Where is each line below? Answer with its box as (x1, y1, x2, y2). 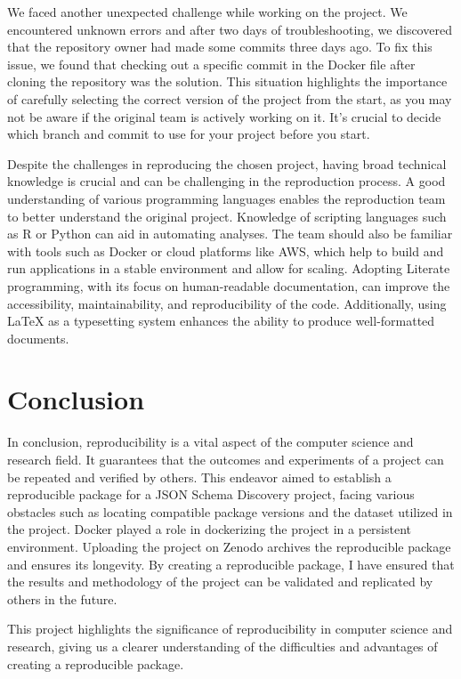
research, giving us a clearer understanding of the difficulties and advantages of (7, 636, 438, 655)
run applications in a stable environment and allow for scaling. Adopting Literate (7, 259, 450, 278)
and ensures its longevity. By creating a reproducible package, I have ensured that (7, 554, 455, 573)
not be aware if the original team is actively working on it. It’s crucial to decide (7, 107, 441, 125)
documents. (7, 328, 69, 347)
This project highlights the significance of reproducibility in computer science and (7, 619, 453, 638)
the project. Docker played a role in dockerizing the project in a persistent (7, 520, 412, 538)
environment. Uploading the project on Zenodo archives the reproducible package (7, 537, 451, 555)
